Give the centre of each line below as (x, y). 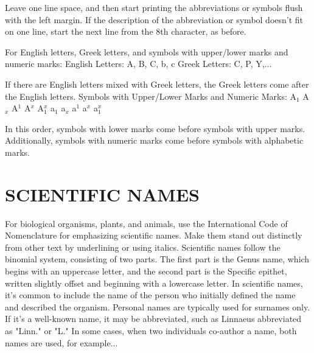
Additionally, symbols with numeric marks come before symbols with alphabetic (154, 140)
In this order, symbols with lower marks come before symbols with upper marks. (155, 128)
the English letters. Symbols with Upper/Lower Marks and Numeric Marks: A (151, 96)
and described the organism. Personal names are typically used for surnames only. (158, 306)
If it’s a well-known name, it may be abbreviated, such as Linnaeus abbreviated (153, 319)
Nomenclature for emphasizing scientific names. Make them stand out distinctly (154, 235)
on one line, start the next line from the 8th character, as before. (126, 31)
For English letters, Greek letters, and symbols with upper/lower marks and (147, 51)
